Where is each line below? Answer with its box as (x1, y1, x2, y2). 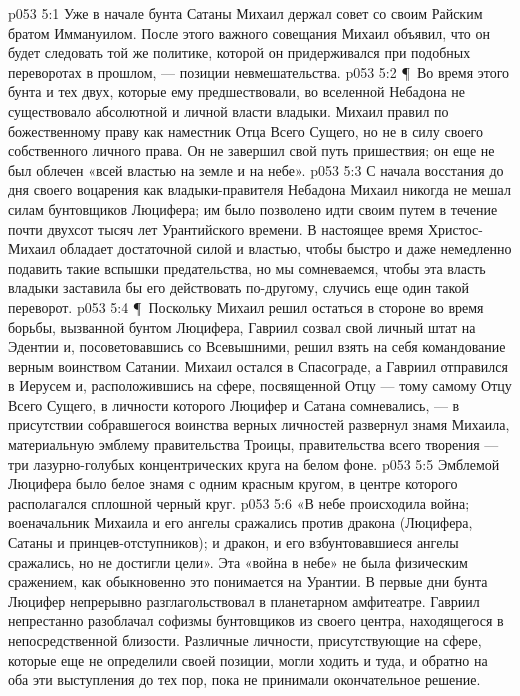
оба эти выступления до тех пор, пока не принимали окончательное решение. (8, 669, 481, 690)
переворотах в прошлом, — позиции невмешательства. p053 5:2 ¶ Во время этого (8, 61, 510, 82)
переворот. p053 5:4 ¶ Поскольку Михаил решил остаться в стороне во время (8, 296, 484, 317)
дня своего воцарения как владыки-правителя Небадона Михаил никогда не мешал (8, 179, 511, 200)
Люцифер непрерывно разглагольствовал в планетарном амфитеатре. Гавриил (8, 590, 480, 611)
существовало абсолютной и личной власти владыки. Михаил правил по (8, 100, 449, 121)
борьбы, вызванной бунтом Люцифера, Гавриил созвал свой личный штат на (8, 316, 476, 337)
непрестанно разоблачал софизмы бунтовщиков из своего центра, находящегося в (8, 610, 504, 631)
